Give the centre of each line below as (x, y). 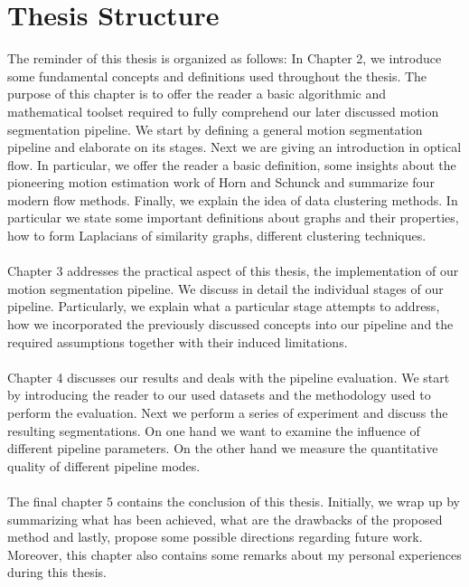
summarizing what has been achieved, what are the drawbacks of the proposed (225, 519)
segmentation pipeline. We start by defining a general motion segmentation (215, 129)
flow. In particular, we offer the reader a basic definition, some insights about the (232, 164)
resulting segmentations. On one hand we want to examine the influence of (214, 430)
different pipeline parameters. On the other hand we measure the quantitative (223, 448)
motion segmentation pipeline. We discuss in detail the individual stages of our (225, 288)
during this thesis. (57, 572)
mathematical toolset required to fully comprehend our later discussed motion (223, 111)
